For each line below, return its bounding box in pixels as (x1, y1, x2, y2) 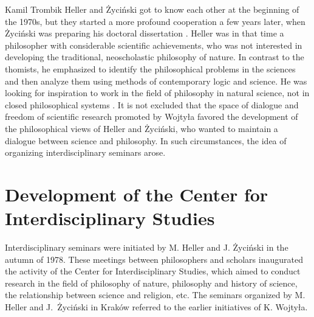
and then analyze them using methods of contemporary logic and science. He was (5, 74, 307, 87)
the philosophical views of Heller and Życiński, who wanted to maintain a (5, 122, 278, 134)
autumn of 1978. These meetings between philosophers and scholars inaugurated (5, 253, 303, 265)
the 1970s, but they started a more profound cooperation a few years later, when (5, 15, 305, 27)
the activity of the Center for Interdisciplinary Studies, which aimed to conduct (5, 265, 301, 277)
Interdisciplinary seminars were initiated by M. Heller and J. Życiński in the (5, 241, 288, 254)
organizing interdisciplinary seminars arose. (5, 146, 166, 159)
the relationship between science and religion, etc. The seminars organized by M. (5, 288, 305, 301)
